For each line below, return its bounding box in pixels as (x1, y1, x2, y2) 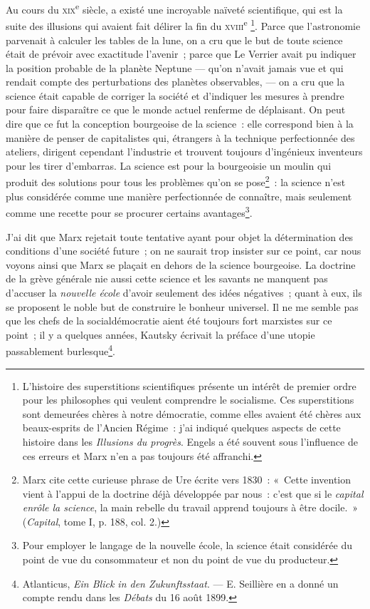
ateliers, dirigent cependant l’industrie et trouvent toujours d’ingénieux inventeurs (6, 144, 363, 159)
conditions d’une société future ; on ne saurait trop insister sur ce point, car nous (6, 243, 361, 258)
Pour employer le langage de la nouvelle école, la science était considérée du (22, 538, 352, 553)
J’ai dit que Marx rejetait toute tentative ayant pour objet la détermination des (6, 229, 354, 244)
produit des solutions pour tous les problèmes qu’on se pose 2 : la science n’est (6, 173, 346, 190)
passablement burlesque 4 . (6, 342, 115, 358)
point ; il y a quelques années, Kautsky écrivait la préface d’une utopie (6, 327, 315, 342)
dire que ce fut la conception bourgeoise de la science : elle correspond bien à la (6, 116, 354, 131)
